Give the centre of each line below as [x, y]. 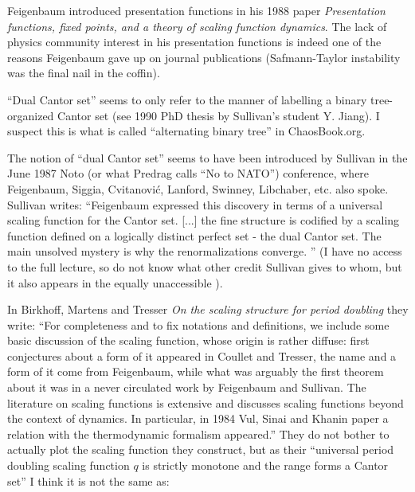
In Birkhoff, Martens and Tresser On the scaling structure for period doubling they [208, 309]
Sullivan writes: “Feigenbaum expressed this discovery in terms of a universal [195, 204]
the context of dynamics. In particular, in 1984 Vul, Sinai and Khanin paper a [198, 418]
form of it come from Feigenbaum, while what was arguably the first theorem [196, 371]
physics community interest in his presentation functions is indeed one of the [194, 42]
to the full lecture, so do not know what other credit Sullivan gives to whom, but [205, 266]
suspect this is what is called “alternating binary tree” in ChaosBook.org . [186, 131]
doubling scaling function [69, 465]
